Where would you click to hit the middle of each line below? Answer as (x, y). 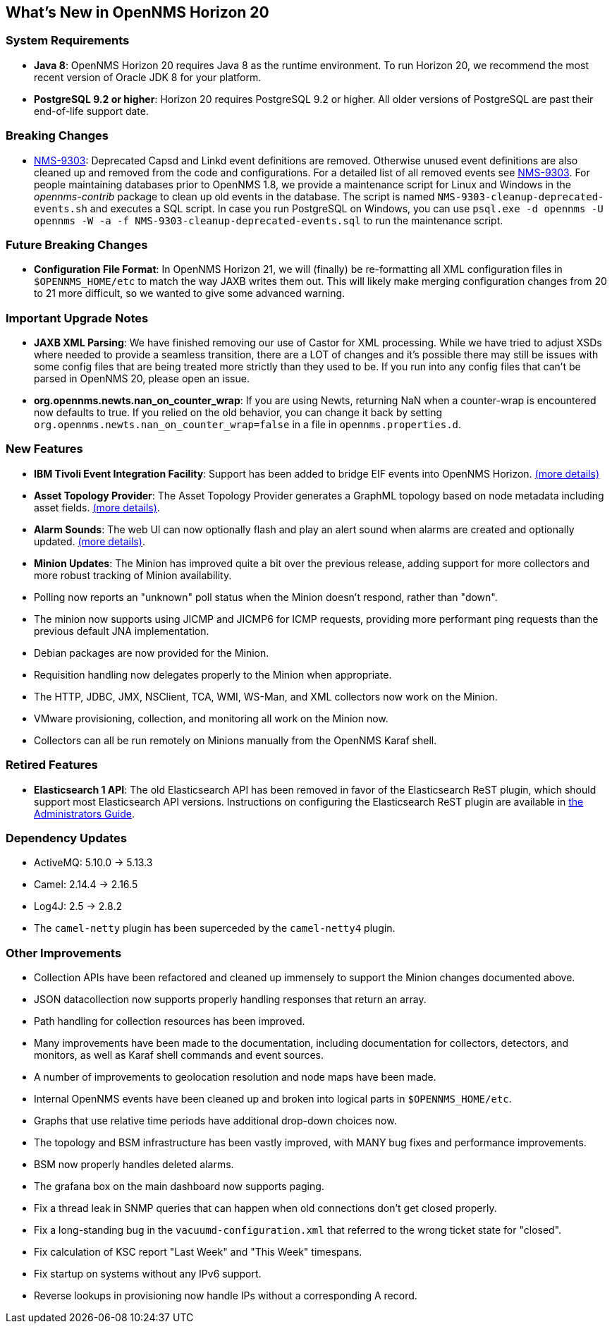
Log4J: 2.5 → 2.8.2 (78, 906)
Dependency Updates (66, 838)
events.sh (61, 208)
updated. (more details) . (90, 541)
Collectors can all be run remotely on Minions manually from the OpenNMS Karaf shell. (235, 740)
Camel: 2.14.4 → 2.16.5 (86, 885)
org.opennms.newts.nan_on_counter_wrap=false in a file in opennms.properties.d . (248, 425)
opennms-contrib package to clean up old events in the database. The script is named (234, 196)
